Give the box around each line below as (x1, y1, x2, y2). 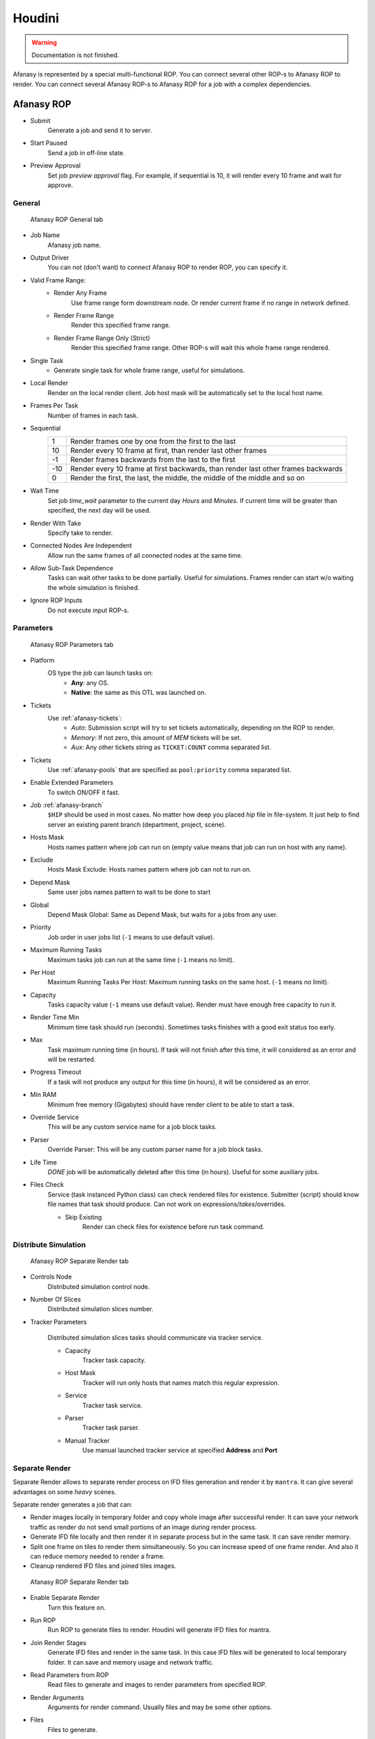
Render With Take (30, 519, 81, 527)
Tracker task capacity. (82, 1356, 146, 1364)
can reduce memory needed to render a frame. (30, 1552, 165, 1560)
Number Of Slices (30, 1295, 81, 1304)
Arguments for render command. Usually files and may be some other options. (47, 1703, 272, 1711)
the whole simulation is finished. (47, 583, 140, 591)
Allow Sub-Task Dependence (30, 564, 114, 572)
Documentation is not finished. (31, 51, 119, 59)
